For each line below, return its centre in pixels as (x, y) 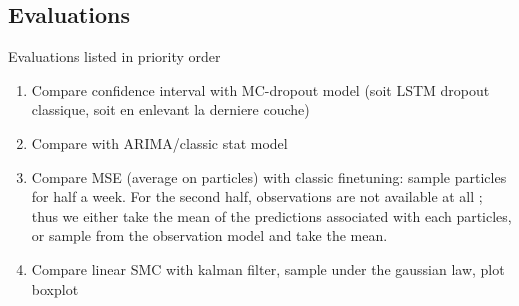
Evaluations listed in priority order (114, 56)
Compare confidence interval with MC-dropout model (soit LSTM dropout (260, 89)
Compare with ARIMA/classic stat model (159, 142)
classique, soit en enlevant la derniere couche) (170, 109)
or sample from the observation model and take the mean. (209, 235)
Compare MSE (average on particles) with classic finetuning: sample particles (269, 176)
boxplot (55, 288)
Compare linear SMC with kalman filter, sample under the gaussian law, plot (268, 268)
